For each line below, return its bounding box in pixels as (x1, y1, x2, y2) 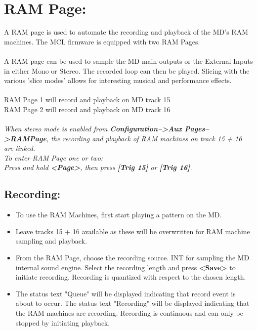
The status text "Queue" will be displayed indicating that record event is (15, 288, 236, 298)
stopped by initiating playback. (15, 317, 110, 328)
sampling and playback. (15, 236, 87, 246)
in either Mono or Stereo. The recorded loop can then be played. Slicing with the (4, 65, 250, 76)
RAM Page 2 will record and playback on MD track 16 (4, 104, 171, 114)
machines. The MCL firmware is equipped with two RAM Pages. (4, 36, 200, 46)
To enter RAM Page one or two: (4, 152, 103, 163)
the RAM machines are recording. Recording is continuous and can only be (15, 307, 243, 318)
